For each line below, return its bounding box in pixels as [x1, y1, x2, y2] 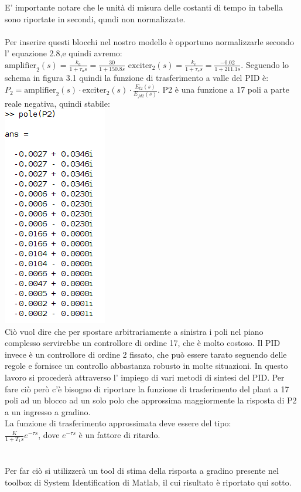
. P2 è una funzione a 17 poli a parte [158, 83, 290, 96]
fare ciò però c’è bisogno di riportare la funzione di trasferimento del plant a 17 [5, 382, 289, 395]
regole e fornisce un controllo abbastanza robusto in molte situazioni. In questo [5, 359, 288, 372]
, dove [38, 429, 60, 441]
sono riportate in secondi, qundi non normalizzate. [5, 12, 186, 25]
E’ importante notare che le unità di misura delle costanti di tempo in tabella [5, 1, 283, 13]
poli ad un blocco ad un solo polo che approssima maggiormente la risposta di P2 [5, 394, 297, 406]
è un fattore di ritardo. [78, 429, 160, 441]
